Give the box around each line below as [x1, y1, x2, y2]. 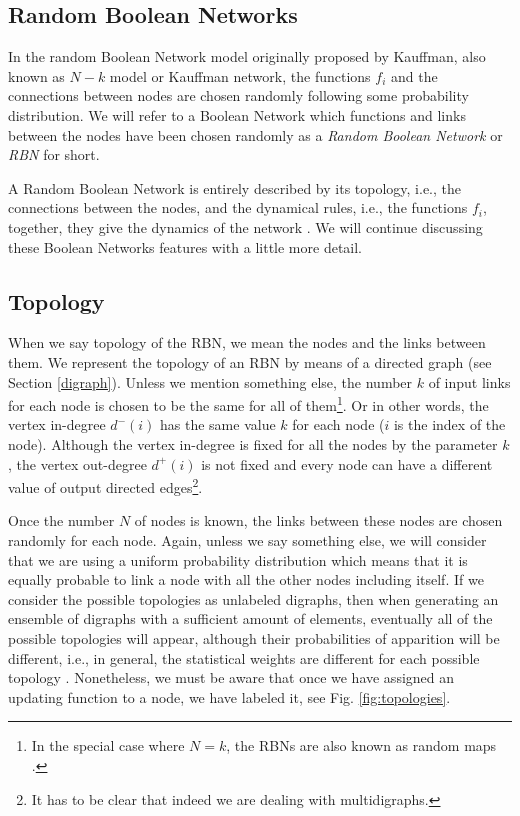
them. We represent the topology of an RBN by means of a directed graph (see [8, 351, 492, 372]
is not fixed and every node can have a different [201, 453, 493, 474]
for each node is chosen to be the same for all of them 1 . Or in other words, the [8, 392, 489, 415]
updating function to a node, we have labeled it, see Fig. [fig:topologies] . [8, 686, 451, 707]
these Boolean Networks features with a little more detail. [8, 236, 363, 257]
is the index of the [393, 414, 506, 435]
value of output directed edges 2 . [8, 474, 203, 497]
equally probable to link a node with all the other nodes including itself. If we [8, 569, 484, 590]
